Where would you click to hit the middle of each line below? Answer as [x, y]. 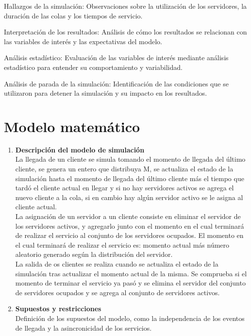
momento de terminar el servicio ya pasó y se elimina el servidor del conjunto [130, 283]
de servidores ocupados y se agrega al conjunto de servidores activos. [117, 292]
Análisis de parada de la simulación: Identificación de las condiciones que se [116, 83]
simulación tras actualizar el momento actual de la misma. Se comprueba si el [131, 273]
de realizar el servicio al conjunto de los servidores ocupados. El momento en [129, 235]
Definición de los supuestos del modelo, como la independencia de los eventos [130, 318]
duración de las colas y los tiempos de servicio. [73, 15]
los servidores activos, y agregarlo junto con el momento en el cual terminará [130, 226]
